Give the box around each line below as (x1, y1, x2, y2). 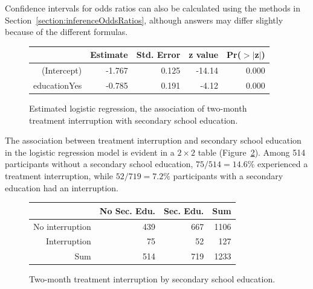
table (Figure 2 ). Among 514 (198, 145, 306, 158)
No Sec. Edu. (99, 204, 156, 217)
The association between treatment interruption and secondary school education (5, 134, 302, 147)
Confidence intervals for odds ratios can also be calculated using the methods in (5, 2, 301, 14)
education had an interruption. (5, 181, 118, 194)
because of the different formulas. (5, 25, 128, 38)
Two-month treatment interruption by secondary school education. (29, 273, 276, 285)
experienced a (257, 157, 308, 170)
